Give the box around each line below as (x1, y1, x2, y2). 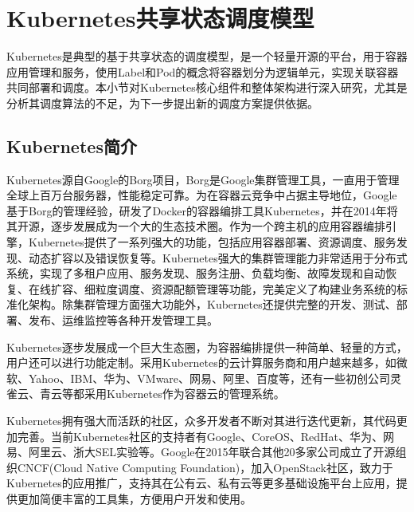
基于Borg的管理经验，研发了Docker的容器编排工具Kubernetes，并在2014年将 (6, 202, 398, 219)
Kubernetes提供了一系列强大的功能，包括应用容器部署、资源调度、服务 (28, 234, 396, 250)
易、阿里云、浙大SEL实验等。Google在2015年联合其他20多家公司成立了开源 (6, 443, 396, 460)
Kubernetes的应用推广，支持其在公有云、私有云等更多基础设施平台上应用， (6, 475, 396, 491)
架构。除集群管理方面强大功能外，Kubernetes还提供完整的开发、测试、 (28, 296, 396, 313)
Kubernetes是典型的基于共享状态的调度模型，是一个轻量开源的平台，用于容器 (6, 48, 408, 65)
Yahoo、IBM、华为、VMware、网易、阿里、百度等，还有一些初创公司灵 (28, 369, 402, 386)
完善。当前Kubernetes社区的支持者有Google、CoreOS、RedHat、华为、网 (17, 427, 394, 444)
